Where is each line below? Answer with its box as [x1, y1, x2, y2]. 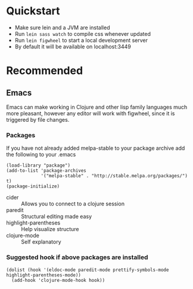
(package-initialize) [6, 183, 60, 189]
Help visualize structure [21, 226, 79, 233]
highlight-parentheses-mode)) [6, 272, 82, 278]
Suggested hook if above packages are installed [6, 253, 148, 262]
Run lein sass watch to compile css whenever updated [14, 30, 151, 37]
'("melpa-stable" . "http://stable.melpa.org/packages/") [41, 173, 188, 179]
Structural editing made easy [21, 213, 92, 220]
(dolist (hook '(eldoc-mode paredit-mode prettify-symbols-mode [6, 267, 169, 273]
